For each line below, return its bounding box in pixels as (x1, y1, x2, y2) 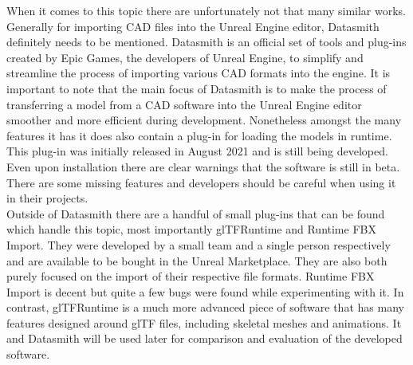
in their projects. (6, 190, 88, 206)
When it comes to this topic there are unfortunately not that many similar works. (6, 2, 407, 18)
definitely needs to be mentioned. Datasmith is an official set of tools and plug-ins (6, 33, 407, 50)
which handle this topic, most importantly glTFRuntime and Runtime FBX (6, 221, 376, 237)
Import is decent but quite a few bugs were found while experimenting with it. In (6, 283, 404, 300)
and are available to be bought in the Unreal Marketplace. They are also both (6, 252, 387, 269)
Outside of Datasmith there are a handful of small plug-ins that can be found (6, 205, 385, 222)
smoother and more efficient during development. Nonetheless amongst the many (6, 112, 402, 128)
